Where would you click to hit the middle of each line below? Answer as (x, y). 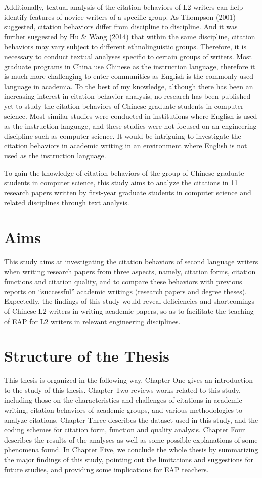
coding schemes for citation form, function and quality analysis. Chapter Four (125, 430)
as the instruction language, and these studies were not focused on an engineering (130, 126)
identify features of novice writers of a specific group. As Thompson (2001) (120, 16)
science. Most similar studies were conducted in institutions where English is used (131, 116)
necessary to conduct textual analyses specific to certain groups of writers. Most (128, 56)
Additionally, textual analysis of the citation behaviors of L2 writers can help (124, 7)
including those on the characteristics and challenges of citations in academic (123, 400)
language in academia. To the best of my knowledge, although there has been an (129, 86)
